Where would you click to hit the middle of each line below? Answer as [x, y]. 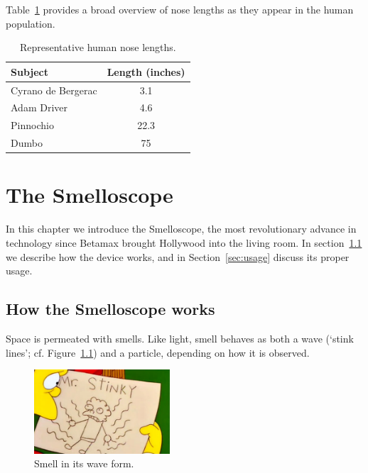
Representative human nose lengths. [98, 47]
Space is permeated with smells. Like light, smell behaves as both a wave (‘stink [180, 338]
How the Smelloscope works [110, 309]
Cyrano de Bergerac [54, 90]
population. [31, 23]
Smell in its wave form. [84, 463]
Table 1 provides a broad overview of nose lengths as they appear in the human [180, 9]
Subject [29, 71]
